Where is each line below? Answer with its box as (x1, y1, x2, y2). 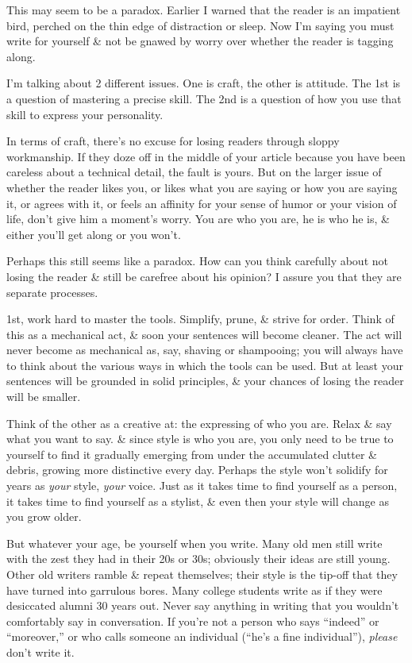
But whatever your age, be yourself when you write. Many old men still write (6, 534, 383, 551)
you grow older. (6, 508, 82, 525)
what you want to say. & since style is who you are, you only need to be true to (6, 430, 394, 447)
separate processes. (6, 283, 98, 300)
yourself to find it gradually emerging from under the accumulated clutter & (6, 445, 378, 462)
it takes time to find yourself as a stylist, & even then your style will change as (6, 492, 390, 509)
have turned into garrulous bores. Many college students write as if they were (6, 581, 383, 598)
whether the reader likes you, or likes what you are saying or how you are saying (6, 179, 398, 195)
